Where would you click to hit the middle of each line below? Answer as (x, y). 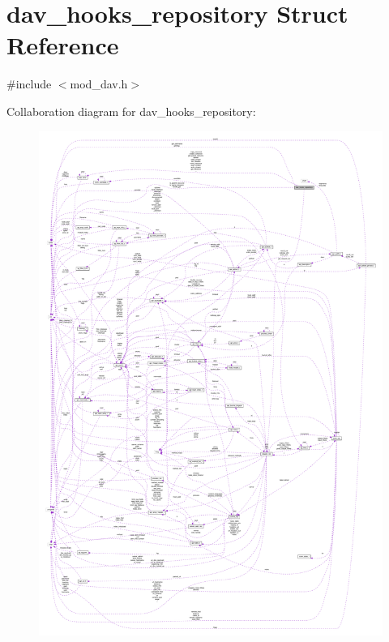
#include (29, 84)
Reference (63, 45)
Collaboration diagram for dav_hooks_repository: (131, 111)
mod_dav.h (99, 84)
